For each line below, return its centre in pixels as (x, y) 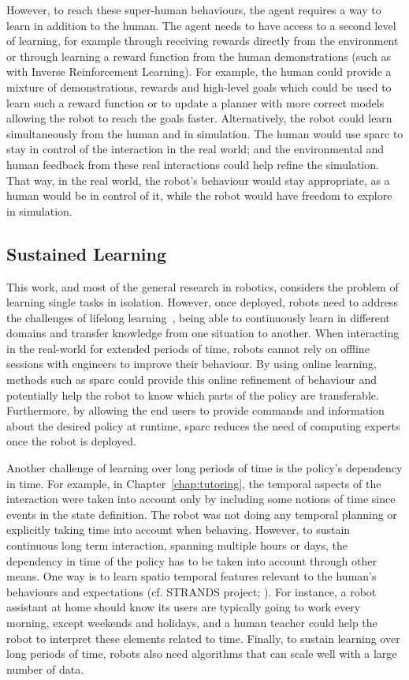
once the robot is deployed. (72, 441)
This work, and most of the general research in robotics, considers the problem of (203, 286)
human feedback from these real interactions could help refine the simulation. (193, 164)
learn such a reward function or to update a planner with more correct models (195, 102)
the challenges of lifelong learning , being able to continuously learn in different (198, 317)
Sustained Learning (87, 253)
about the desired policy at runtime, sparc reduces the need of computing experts (203, 425)
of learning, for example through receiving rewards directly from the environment (203, 41)
